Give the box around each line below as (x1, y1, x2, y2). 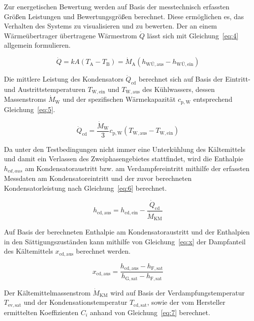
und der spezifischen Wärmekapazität (63, 94, 176, 104)
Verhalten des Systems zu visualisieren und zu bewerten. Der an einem (4, 21, 217, 31)
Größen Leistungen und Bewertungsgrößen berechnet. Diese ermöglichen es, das (4, 11, 244, 21)
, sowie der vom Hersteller (147, 297, 225, 307)
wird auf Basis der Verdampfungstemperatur (110, 287, 245, 297)
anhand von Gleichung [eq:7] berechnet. (90, 307, 210, 317)
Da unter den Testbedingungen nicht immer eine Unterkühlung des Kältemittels (4, 144, 246, 154)
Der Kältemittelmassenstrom (4, 287, 91, 297)
